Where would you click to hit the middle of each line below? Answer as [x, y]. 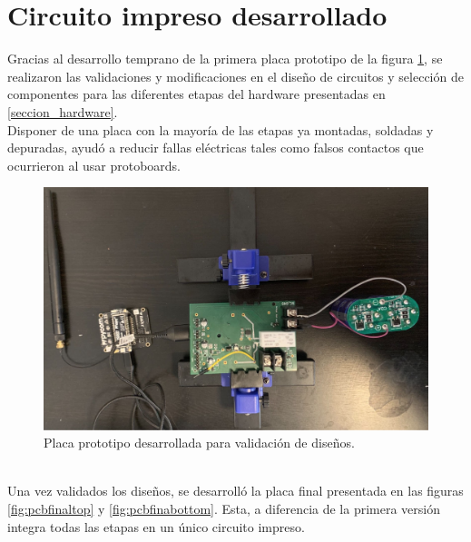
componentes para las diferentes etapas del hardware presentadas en [196, 94]
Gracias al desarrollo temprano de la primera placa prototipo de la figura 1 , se [225, 59]
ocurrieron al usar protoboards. [94, 165]
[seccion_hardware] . [63, 111]
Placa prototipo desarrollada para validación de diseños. [199, 443]
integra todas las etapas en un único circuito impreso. [156, 526]
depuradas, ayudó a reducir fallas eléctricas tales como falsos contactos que [216, 148]
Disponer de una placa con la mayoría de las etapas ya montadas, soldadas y [221, 129]
